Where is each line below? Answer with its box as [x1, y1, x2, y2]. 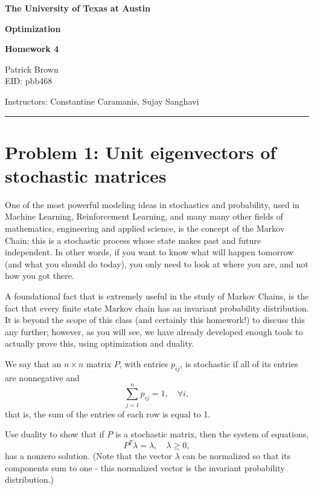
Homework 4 [5, 42, 59, 55]
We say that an [5, 358, 62, 370]
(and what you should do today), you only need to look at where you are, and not [5, 257, 309, 270]
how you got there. [5, 269, 74, 282]
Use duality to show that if [5, 428, 104, 440]
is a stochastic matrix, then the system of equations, [115, 428, 309, 440]
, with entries [119, 358, 168, 370]
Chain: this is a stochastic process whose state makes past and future [5, 234, 261, 246]
